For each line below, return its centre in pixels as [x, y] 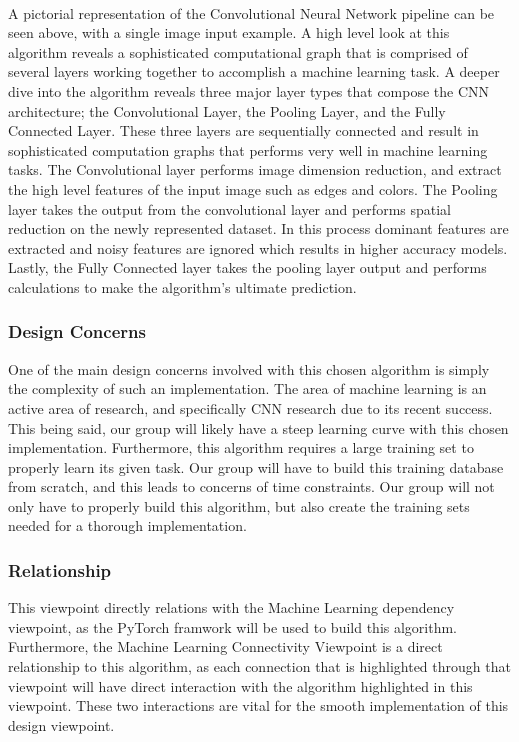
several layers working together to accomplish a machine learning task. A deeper [254, 71]
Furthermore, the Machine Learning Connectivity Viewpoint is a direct [225, 646]
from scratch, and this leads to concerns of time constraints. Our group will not [251, 486]
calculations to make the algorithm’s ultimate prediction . [182, 286]
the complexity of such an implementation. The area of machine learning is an [247, 388]
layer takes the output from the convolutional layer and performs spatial [230, 208]
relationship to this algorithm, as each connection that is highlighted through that [259, 666]
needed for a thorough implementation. [127, 525]
